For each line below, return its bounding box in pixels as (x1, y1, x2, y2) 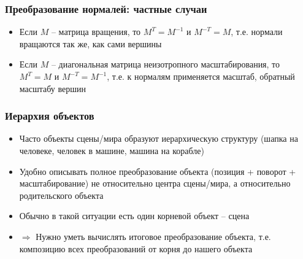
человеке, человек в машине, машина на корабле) (19, 144, 204, 157)
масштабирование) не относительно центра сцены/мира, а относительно (19, 177, 291, 190)
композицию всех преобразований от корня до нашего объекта (19, 242, 253, 255)
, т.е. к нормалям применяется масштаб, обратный (107, 70, 295, 82)
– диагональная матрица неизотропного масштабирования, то (51, 58, 280, 71)
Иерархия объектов (5, 108, 94, 123)
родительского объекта (19, 188, 104, 201)
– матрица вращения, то (51, 25, 141, 38)
